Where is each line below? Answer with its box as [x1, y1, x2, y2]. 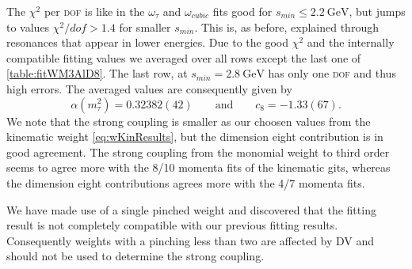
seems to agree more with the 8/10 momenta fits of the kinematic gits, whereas [6, 159, 391, 176]
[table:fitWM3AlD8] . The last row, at [6, 65, 188, 81]
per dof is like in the [44, 3, 145, 19]
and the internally [307, 34, 395, 51]
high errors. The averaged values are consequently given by [6, 80, 292, 97]
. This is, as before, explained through [194, 18, 379, 35]
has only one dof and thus [268, 65, 396, 81]
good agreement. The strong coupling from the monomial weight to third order [6, 143, 390, 160]
